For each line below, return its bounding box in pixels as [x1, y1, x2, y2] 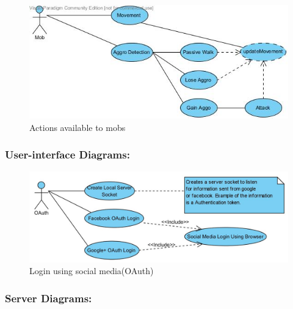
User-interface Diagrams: [5, 147, 130, 162]
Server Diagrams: [5, 290, 92, 305]
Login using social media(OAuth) [29, 264, 154, 277]
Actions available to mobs [29, 121, 126, 133]
